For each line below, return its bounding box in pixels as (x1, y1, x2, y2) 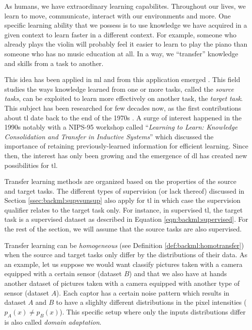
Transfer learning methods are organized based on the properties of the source (4, 176, 236, 186)
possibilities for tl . (4, 160, 58, 170)
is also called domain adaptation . (4, 316, 102, 327)
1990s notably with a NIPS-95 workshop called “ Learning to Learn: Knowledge (4, 122, 238, 132)
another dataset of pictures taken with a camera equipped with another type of (4, 278, 240, 288)
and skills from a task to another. (4, 58, 104, 68)
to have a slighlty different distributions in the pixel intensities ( (56, 297, 247, 307)
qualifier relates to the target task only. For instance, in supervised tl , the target (4, 204, 243, 214)
